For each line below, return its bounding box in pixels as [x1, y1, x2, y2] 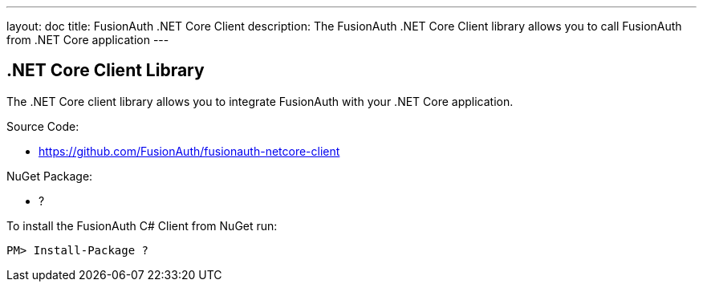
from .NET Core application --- [6, 33, 169, 47]
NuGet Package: [6, 168, 93, 183]
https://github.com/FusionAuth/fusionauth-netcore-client [39, 144, 340, 158]
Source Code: [6, 119, 79, 133]
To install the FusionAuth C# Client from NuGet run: [6, 218, 278, 233]
